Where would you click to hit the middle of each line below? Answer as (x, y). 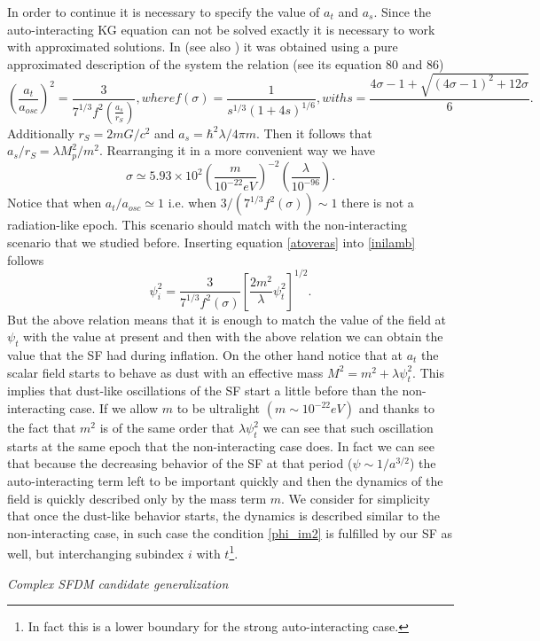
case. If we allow (114, 408)
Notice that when (55, 203)
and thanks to (396, 408)
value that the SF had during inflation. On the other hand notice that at (205, 355)
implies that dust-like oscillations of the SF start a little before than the (203, 391)
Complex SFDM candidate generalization (118, 583)
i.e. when (192, 203)
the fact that (42, 427)
